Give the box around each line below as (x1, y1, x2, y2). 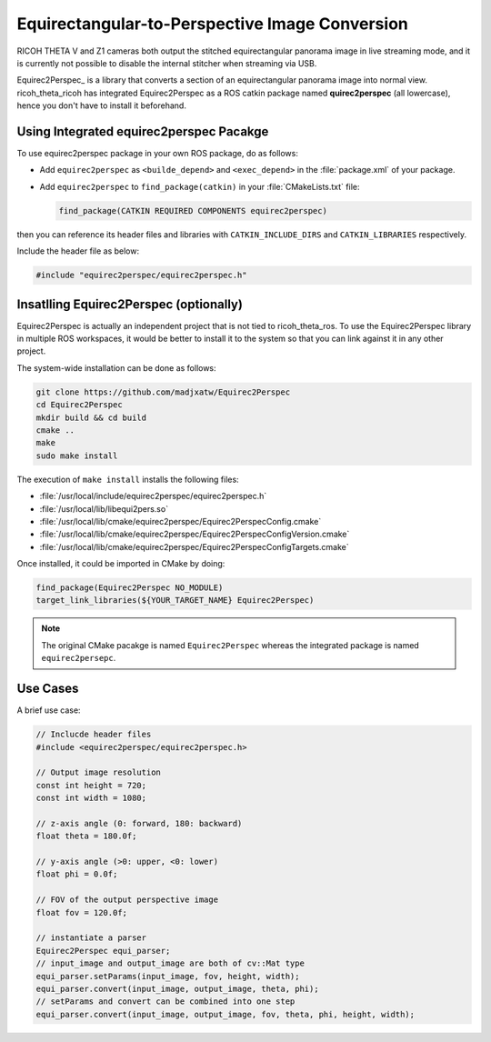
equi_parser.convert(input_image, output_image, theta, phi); (35, 983, 319, 994)
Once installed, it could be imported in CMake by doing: (16, 558, 225, 569)
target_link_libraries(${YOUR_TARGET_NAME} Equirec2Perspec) (35, 596, 315, 606)
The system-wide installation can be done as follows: (16, 362, 217, 373)
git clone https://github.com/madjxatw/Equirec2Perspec (35, 386, 291, 397)
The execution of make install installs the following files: (16, 474, 240, 485)
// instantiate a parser (35, 933, 147, 943)
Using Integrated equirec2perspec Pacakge (16, 124, 269, 139)
